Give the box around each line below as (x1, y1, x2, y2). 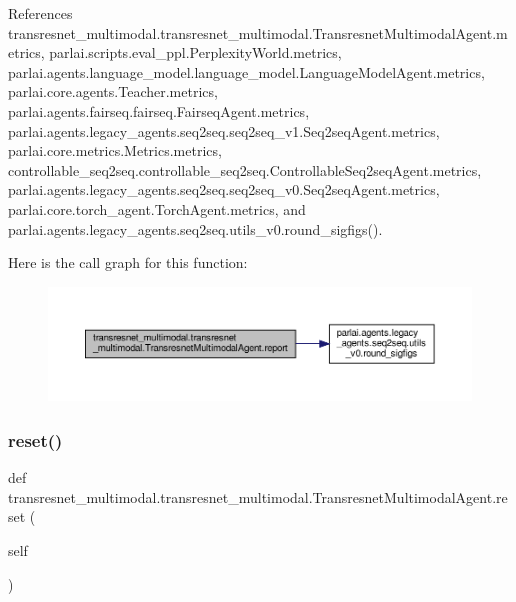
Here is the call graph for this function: (8, 252, 248, 273)
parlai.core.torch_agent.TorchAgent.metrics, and (8, 198, 306, 219)
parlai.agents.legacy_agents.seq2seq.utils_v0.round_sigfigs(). (8, 218, 383, 239)
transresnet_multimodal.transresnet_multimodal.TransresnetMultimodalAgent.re (8, 486, 508, 507)
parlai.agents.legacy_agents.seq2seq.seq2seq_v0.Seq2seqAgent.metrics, (8, 179, 440, 200)
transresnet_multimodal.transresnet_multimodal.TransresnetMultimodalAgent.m (8, 22, 508, 43)
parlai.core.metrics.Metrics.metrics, (8, 140, 222, 161)
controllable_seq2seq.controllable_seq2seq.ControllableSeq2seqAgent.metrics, (8, 159, 482, 180)
